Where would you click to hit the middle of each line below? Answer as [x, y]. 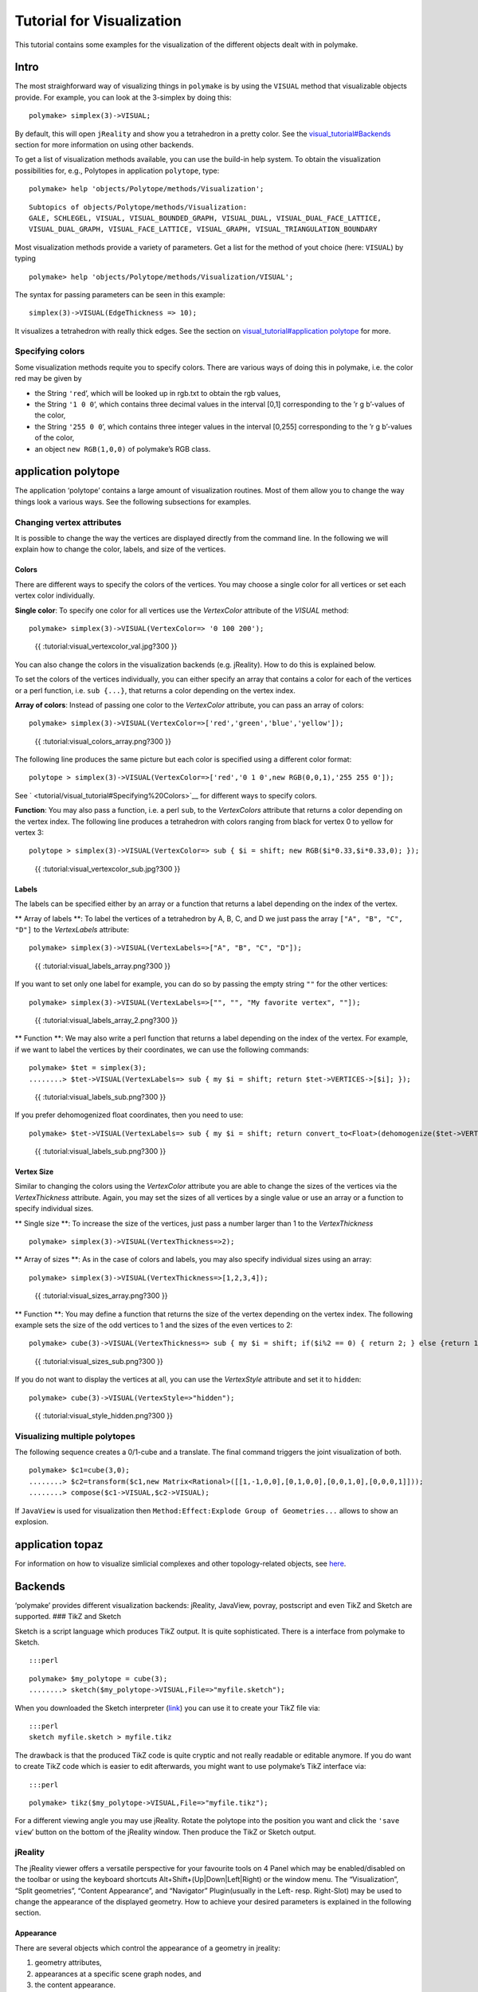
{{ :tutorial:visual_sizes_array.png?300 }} [101, 1296]
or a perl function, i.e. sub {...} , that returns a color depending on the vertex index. [155, 690]
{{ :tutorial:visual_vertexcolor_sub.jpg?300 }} [108, 869]
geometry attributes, [69, 1963]
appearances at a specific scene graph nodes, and [118, 1974]
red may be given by [49, 378]
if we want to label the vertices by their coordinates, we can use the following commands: [162, 1049]
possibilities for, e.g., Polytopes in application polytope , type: [117, 171]
